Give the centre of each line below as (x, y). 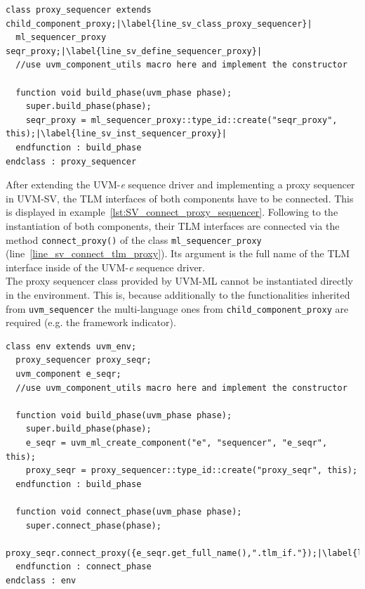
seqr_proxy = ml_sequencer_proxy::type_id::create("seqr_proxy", (181, 120)
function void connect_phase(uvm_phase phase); (129, 511)
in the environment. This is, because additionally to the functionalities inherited (178, 294)
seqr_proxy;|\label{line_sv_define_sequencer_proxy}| (134, 51)
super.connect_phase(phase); (93, 525)
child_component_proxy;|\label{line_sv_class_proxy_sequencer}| (159, 24)
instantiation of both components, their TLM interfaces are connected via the (173, 225)
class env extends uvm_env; (71, 346)
